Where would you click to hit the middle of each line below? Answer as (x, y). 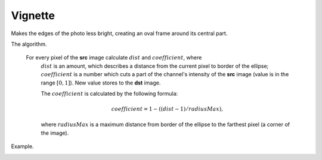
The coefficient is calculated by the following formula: (109, 93)
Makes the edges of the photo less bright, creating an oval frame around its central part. (119, 33)
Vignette (33, 15)
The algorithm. (29, 44)
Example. (22, 146)
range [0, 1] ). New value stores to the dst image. (101, 83)
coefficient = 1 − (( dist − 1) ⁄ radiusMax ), (167, 109)
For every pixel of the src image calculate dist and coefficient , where (114, 58)
